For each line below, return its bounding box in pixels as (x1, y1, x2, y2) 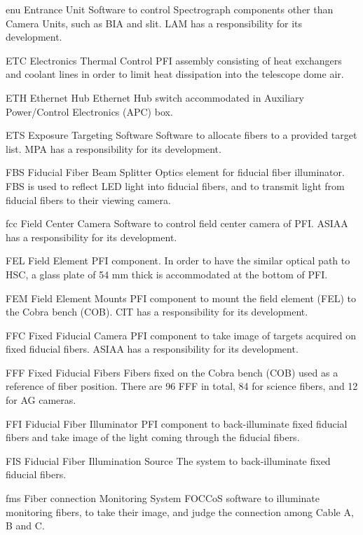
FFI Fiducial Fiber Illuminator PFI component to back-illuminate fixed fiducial (6, 416, 348, 431)
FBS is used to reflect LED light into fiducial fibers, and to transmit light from (6, 178, 345, 193)
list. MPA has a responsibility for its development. (6, 141, 221, 156)
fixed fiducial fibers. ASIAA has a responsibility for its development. (6, 341, 299, 356)
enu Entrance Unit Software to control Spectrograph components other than (6, 2, 334, 16)
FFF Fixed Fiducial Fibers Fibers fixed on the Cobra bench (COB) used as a (6, 365, 338, 379)
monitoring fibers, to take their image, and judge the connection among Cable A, (6, 504, 354, 519)
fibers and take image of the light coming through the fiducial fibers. (6, 430, 300, 445)
